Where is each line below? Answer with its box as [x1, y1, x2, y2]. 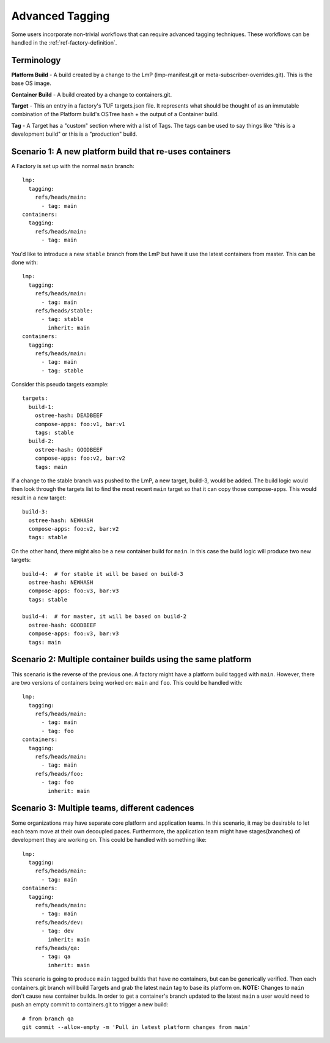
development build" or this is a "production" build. [11, 130, 137, 138]
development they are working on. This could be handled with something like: [11, 836, 207, 844]
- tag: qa [41, 953, 71, 960]
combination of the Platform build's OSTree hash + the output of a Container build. [11, 111, 219, 118]
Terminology [11, 55, 61, 65]
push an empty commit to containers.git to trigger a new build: [11, 1001, 169, 1008]
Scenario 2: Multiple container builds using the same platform [11, 654, 252, 665]
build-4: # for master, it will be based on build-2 [22, 613, 186, 620]
